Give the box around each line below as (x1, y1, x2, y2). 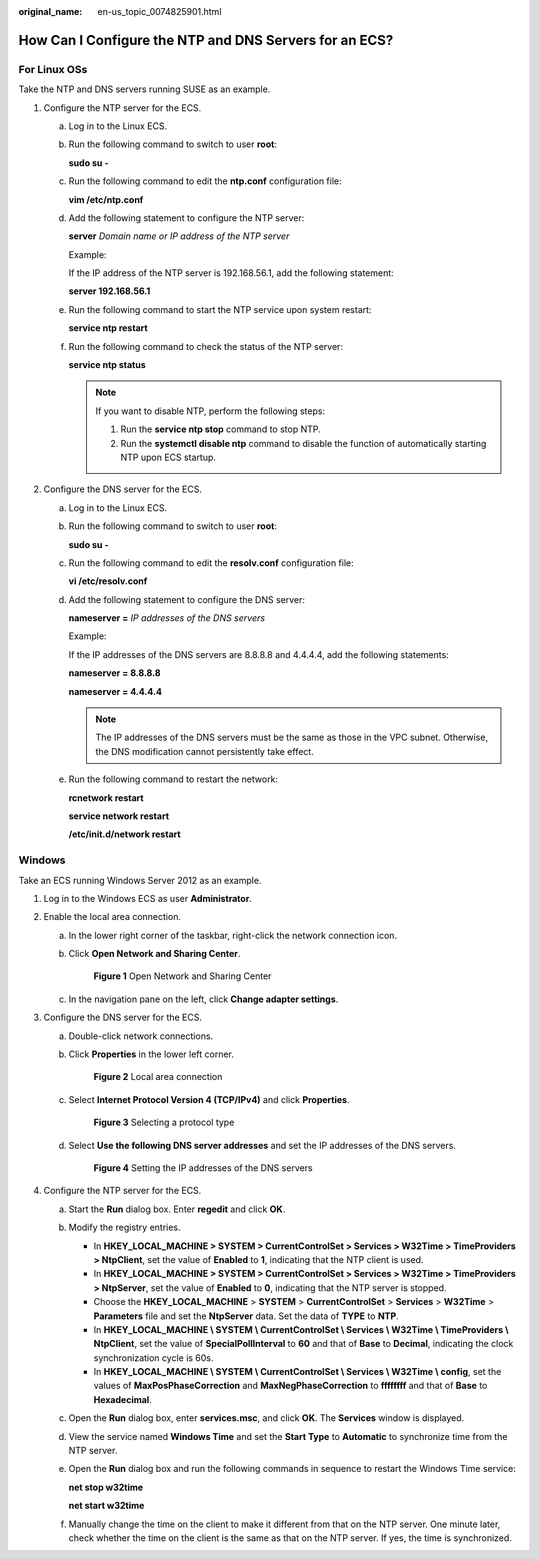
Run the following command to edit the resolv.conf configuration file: (68, 556, 354, 569)
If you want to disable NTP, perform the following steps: (95, 405, 325, 417)
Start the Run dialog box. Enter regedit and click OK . (68, 1203, 286, 1215)
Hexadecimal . (93, 1393, 152, 1405)
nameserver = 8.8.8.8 (68, 667, 161, 679)
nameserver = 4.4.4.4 (68, 685, 162, 697)
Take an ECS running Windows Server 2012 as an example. (18, 874, 262, 886)
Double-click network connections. (68, 1030, 214, 1042)
